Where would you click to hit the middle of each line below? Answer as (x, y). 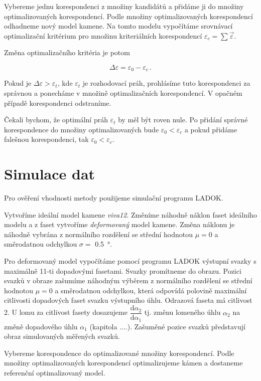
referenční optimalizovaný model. (55, 372)
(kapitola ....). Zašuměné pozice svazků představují (167, 326)
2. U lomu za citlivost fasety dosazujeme (66, 312)
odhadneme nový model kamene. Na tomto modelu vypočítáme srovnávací (118, 26)
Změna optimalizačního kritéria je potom (67, 52)
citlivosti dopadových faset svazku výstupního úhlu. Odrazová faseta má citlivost (128, 300)
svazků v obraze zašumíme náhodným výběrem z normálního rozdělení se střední (128, 280)
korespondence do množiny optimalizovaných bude (82, 129)
